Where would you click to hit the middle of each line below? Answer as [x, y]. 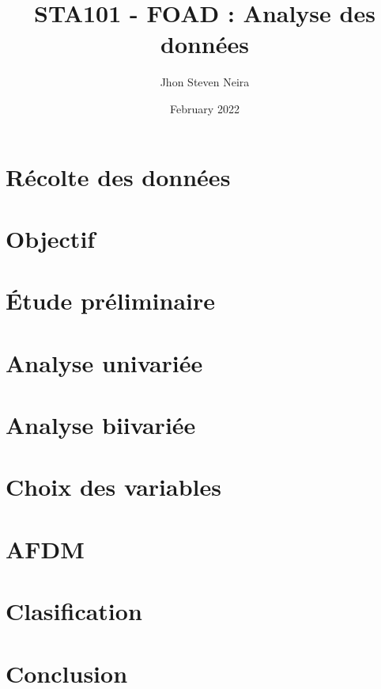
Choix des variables [114, 487]
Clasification [74, 611]
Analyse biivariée [101, 424]
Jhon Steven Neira [205, 82]
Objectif [51, 238]
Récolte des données [118, 176]
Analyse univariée [104, 362]
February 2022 [205, 108]
